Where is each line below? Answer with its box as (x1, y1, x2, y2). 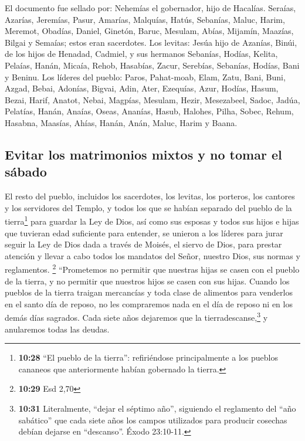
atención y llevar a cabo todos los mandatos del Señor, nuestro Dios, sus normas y (5, 249, 300, 262)
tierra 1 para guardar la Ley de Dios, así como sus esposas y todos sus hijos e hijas (5, 213, 299, 227)
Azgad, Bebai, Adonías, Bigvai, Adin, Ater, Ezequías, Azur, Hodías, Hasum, (5, 82, 279, 94)
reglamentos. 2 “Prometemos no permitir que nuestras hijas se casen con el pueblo (5, 262, 300, 275)
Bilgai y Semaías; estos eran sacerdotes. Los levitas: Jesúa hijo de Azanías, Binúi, (5, 36, 297, 48)
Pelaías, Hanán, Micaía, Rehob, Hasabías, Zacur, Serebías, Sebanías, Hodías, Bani (5, 59, 300, 71)
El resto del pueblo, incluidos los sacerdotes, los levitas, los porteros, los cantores (5, 190, 295, 202)
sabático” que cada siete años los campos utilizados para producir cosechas (18, 413, 287, 426)
